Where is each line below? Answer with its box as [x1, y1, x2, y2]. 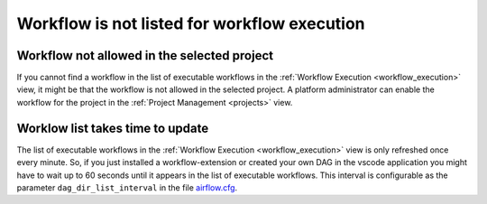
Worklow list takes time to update [16, 120, 209, 135]
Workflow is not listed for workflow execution [16, 14, 365, 33]
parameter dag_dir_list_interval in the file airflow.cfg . [16, 181, 238, 193]
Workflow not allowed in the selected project [16, 48, 274, 63]
